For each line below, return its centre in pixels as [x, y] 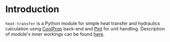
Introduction [32, 9]
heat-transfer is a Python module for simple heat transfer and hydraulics [83, 23]
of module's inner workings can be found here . [55, 34]
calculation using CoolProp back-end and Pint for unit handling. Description [85, 28]
